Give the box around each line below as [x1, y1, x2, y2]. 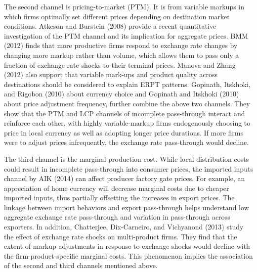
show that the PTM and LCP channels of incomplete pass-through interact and [4, 108, 245, 118]
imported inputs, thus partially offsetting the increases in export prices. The [4, 192, 235, 203]
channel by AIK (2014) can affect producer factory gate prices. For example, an [4, 173, 245, 183]
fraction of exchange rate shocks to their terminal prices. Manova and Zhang [4, 59, 236, 70]
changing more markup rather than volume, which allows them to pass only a [4, 49, 239, 60]
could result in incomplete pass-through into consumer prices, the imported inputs [4, 163, 253, 174]
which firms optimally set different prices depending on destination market [4, 11, 230, 21]
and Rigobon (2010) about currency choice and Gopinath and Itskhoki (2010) [4, 89, 239, 99]
